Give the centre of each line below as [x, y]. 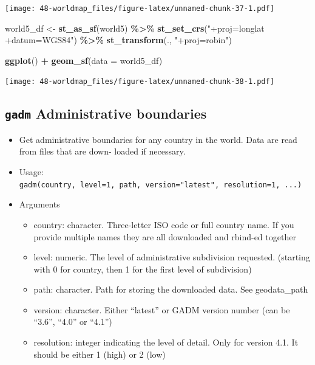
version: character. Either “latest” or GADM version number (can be [162, 309]
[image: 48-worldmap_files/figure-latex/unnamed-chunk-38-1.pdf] [140, 82]
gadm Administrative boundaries [106, 113]
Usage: [31, 172]
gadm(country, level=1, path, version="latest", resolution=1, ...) [161, 185]
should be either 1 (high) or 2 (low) [100, 354]
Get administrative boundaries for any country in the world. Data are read [158, 139]
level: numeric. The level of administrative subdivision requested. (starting [172, 257]
